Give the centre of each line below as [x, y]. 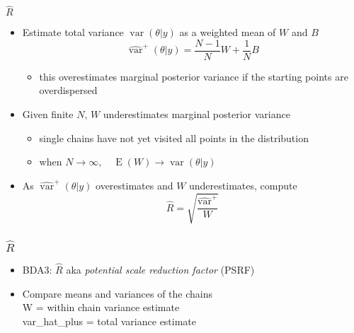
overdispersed [68, 90]
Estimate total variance [73, 32]
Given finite [48, 114]
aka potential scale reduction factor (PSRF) [160, 270]
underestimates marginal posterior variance [196, 114]
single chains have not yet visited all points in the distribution [174, 138]
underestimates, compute [243, 185]
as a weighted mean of [228, 32]
